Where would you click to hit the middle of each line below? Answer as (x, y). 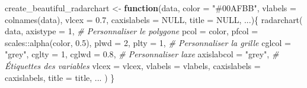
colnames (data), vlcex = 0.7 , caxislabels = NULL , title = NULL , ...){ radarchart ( (154, 19)
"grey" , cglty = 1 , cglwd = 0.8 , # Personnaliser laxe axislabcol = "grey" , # (142, 54)
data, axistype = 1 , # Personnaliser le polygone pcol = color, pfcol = (132, 31)
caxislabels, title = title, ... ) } (60, 77)
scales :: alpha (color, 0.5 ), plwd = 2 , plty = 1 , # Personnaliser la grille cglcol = (148, 42)
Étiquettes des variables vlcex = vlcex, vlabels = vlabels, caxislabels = (133, 65)
